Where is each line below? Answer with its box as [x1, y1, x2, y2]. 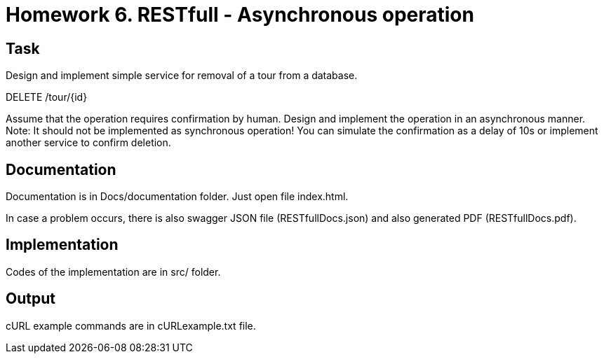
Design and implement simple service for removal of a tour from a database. [6, 69, 358, 82]
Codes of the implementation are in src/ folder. [6, 265, 221, 278]
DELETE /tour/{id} [6, 91, 88, 104]
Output [6, 290, 55, 308]
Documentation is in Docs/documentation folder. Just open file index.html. [6, 190, 349, 203]
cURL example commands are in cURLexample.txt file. [6, 319, 256, 332]
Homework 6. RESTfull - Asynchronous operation [6, 3, 474, 27]
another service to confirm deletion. [6, 136, 171, 149]
